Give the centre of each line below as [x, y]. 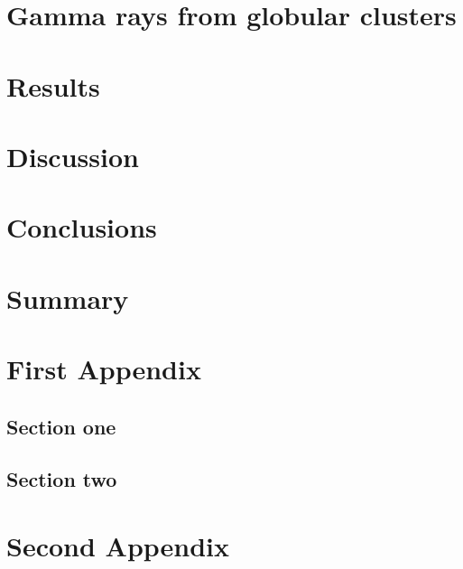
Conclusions [82, 227]
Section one [61, 426]
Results [53, 85]
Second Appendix [118, 546]
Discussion [73, 156]
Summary [68, 298]
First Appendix [104, 369]
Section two [62, 479]
